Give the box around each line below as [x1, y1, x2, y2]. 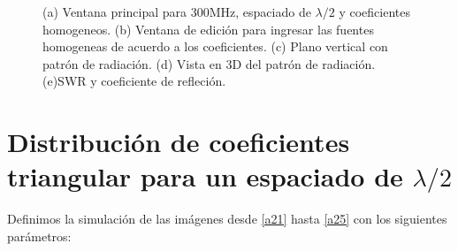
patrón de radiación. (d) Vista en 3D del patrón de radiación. [42, 54, 376, 72]
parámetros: [7, 226, 72, 245]
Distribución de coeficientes [7, 124, 350, 160]
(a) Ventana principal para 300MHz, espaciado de [42, 3, 311, 20]
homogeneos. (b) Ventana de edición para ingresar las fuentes [42, 19, 374, 38]
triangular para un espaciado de [7, 158, 403, 194]
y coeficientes [339, 3, 410, 20]
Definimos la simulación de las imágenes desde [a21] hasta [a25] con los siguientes [7, 209, 447, 228]
